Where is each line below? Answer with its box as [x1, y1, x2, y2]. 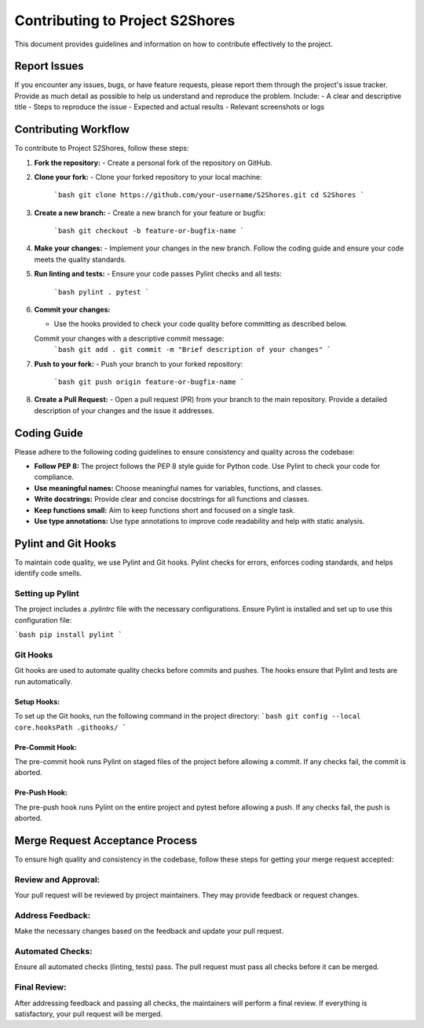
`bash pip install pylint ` [14, 631, 123, 639]
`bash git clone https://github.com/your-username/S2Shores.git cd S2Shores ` [53, 191, 365, 199]
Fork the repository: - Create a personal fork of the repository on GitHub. [34, 158, 272, 167]
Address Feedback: [14, 909, 91, 920]
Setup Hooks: [14, 697, 60, 706]
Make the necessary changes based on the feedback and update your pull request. [14, 927, 284, 936]
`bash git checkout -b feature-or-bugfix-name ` [53, 226, 245, 236]
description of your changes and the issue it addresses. [34, 405, 215, 415]
